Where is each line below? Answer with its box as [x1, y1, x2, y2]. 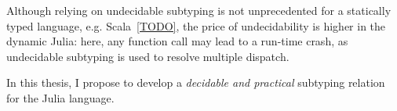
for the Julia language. [6, 89, 115, 106]
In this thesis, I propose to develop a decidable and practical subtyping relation [6, 74, 385, 91]
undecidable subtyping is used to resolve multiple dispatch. [6, 48, 290, 64]
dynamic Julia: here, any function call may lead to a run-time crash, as [6, 33, 348, 49]
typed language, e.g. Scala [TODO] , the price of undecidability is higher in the [6, 17, 386, 34]
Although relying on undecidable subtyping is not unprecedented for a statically [6, 2, 392, 18]
